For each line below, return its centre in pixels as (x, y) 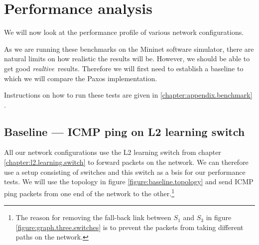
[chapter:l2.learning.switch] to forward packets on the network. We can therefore (126, 162)
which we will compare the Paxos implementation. (81, 78)
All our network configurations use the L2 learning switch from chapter (113, 152)
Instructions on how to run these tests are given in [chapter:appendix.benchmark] (128, 95)
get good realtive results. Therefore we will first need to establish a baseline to (124, 68)
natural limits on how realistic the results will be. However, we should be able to (127, 59)
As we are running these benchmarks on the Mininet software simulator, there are (129, 49)
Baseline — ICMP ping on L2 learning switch (125, 131)
